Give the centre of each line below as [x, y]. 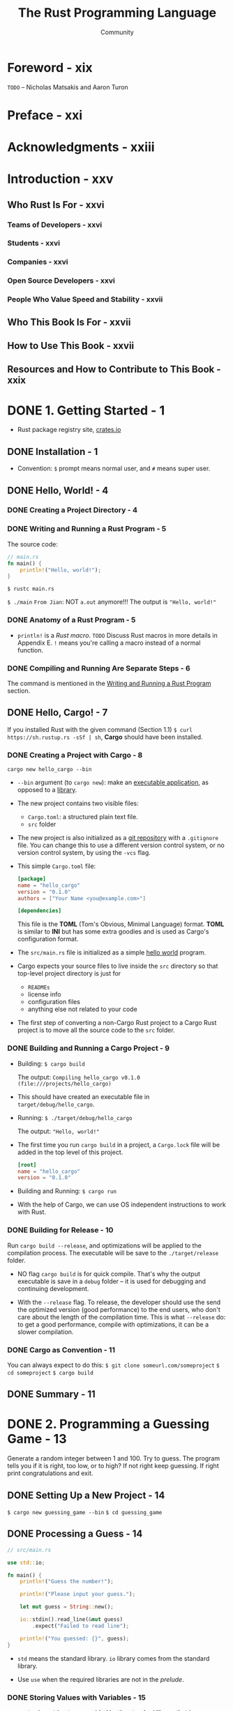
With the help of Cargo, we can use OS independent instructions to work [122, 1204]
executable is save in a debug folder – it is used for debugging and [112, 1281]
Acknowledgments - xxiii [81, 147]
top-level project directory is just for [69, 973]
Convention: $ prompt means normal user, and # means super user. [114, 468]
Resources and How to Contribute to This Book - [114, 369]
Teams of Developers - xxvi [55, 225]
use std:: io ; [26, 1562]
